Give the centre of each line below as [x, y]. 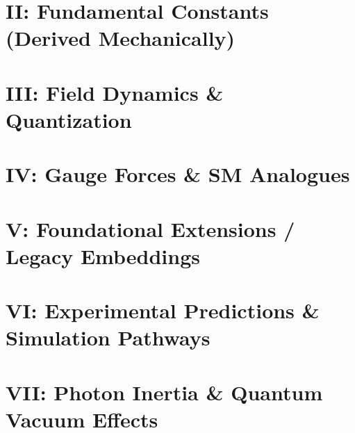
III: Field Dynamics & [115, 92]
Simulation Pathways [108, 337]
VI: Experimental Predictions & [163, 310]
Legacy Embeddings [103, 255]
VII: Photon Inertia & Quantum [164, 392]
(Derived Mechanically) [121, 38]
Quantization [69, 119]
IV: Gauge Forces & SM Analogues [178, 174]
